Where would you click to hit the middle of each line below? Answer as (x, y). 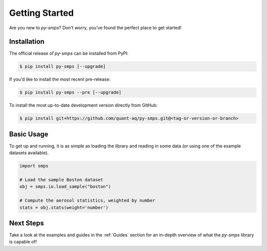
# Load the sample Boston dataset (61, 180)
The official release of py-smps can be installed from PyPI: (69, 53)
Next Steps (26, 223)
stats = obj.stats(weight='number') (64, 207)
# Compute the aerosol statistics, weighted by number (87, 201)
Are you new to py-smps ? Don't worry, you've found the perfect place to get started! (95, 28)
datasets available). (29, 153)
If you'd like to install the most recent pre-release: (60, 80)
